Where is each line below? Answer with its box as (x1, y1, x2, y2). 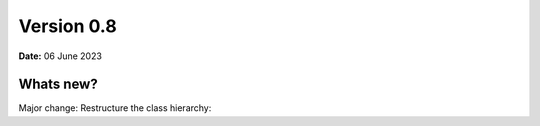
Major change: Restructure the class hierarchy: (18, 102, 212, 114)
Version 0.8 (18, 15, 117, 37)
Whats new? (18, 76, 99, 93)
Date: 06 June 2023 (18, 50, 102, 62)
